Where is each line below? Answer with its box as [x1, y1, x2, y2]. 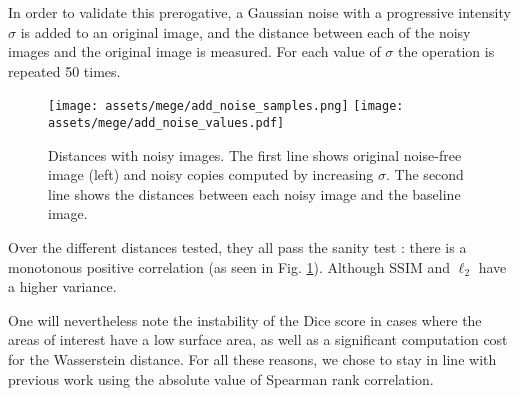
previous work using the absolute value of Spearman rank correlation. [8, 368, 434, 389]
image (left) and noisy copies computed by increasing [48, 164, 374, 185]
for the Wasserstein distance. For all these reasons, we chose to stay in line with [8, 349, 497, 370]
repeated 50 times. [8, 60, 121, 81]
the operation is [398, 41, 495, 62]
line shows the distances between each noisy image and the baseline [48, 183, 461, 204]
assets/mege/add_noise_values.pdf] [48, 116, 285, 131]
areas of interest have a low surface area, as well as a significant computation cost [8, 329, 508, 350]
